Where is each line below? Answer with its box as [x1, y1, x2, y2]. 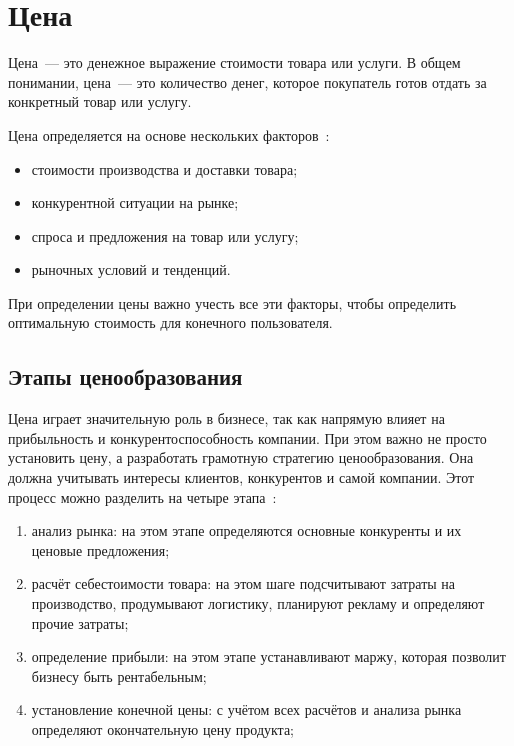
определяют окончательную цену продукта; [31, 718, 295, 739]
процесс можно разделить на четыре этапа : [8, 486, 277, 507]
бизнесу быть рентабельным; [31, 665, 207, 686]
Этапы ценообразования [8, 361, 243, 392]
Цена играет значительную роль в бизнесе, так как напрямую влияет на [8, 408, 445, 429]
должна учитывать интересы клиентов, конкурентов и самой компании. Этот [8, 467, 475, 488]
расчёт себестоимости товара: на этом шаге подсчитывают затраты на [31, 573, 456, 594]
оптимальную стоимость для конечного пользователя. [8, 312, 333, 333]
